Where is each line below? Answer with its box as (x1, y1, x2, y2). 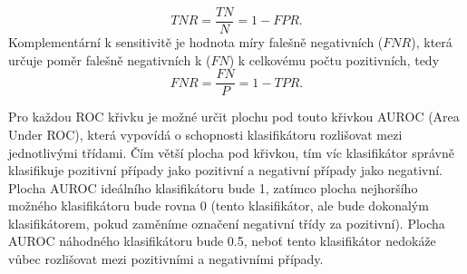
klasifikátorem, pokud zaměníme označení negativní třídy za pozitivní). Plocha (8, 213, 445, 232)
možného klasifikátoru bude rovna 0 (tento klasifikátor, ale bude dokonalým (8, 196, 429, 215)
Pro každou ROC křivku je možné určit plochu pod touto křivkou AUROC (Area (8, 107, 460, 126)
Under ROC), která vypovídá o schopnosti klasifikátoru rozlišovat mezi (8, 124, 403, 143)
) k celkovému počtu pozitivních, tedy (229, 50, 440, 69)
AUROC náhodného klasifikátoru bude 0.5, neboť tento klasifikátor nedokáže (8, 231, 436, 250)
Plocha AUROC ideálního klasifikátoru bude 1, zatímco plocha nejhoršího (8, 178, 418, 197)
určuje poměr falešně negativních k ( (8, 50, 211, 69)
